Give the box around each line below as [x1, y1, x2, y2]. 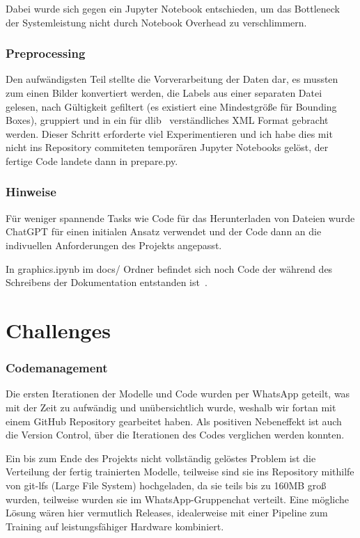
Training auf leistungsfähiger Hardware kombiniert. [6, 519, 224, 533]
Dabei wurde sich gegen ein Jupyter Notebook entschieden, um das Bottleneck [6, 1, 340, 15]
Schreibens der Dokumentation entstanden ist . [6, 275, 208, 290]
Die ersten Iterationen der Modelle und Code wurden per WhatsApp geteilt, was [6, 386, 350, 401]
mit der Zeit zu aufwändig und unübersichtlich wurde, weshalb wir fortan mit [6, 399, 336, 414]
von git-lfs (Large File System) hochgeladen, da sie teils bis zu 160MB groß [6, 477, 327, 492]
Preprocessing [6, 45, 86, 62]
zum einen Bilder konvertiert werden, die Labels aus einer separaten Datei [6, 86, 322, 100]
